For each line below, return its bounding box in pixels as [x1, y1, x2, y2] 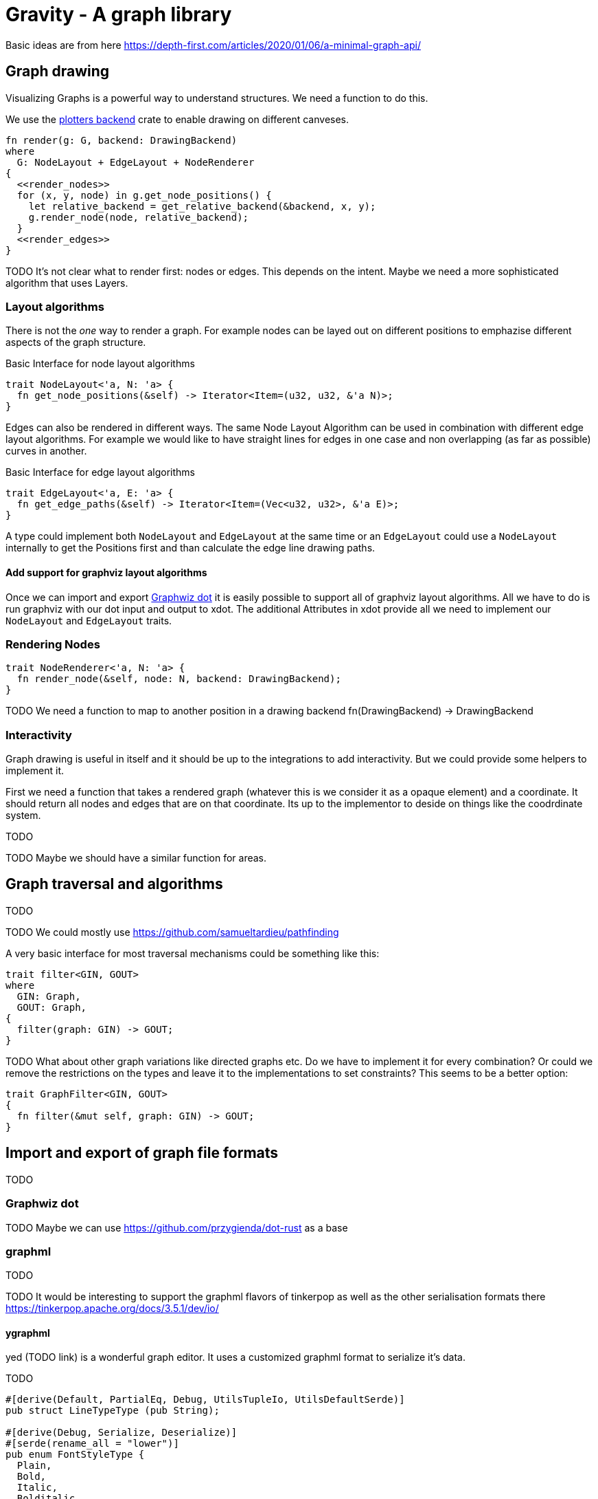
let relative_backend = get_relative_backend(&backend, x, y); [28, 200, 376, 212]
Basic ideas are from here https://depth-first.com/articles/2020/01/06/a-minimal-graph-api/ [5, 39, 421, 51]
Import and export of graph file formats [5, 1144, 279, 1162]
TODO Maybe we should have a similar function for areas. [5, 852, 267, 864]
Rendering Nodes [5, 637, 100, 651]
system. [5, 809, 41, 822]
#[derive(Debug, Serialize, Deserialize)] [5, 1427, 238, 1438]
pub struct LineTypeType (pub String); [5, 1405, 220, 1416]
